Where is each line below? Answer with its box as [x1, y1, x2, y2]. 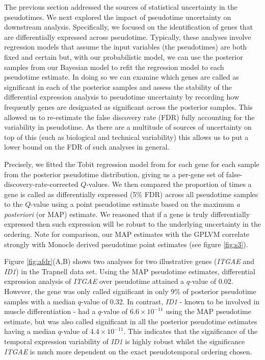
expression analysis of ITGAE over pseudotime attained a [4, 276, 184, 286]
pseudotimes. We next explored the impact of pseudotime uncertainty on [4, 11, 231, 22]
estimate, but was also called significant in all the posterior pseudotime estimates [4, 316, 257, 326]
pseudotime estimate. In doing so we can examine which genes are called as [4, 71, 239, 82]
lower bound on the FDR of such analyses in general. [4, 141, 170, 152]
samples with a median [4, 296, 76, 306]
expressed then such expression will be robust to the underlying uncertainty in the [4, 219, 261, 229]
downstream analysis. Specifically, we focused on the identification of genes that [4, 21, 253, 32]
